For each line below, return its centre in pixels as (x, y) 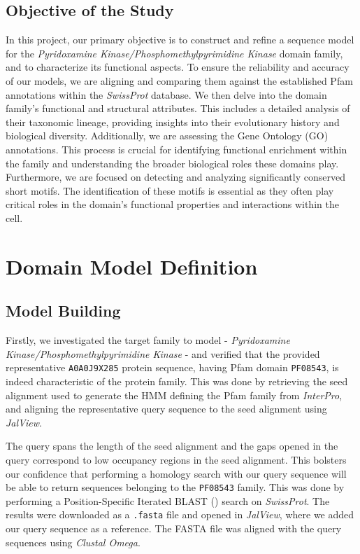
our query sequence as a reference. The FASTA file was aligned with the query (174, 528)
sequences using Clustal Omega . (73, 542)
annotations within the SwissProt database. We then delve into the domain (166, 94)
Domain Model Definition (132, 266)
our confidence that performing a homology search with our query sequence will (176, 473)
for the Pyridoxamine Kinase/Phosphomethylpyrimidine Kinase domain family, (174, 53)
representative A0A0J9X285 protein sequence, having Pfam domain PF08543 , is (172, 367)
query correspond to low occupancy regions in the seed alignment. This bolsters (176, 459)
